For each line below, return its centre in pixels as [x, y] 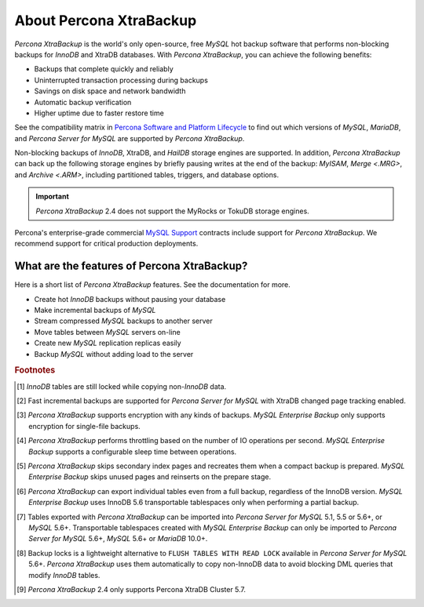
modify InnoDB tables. [64, 575]
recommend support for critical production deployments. [106, 244]
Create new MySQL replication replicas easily [108, 343]
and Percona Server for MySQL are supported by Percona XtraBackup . [130, 138]
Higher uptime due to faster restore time [99, 113]
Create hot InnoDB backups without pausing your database [130, 299]
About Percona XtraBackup [106, 20]
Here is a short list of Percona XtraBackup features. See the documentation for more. [152, 285]
